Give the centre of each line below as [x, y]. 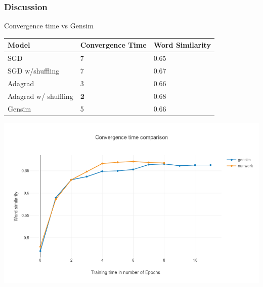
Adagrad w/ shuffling [40, 96]
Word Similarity [182, 45]
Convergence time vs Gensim [49, 26]
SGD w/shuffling [34, 70]
